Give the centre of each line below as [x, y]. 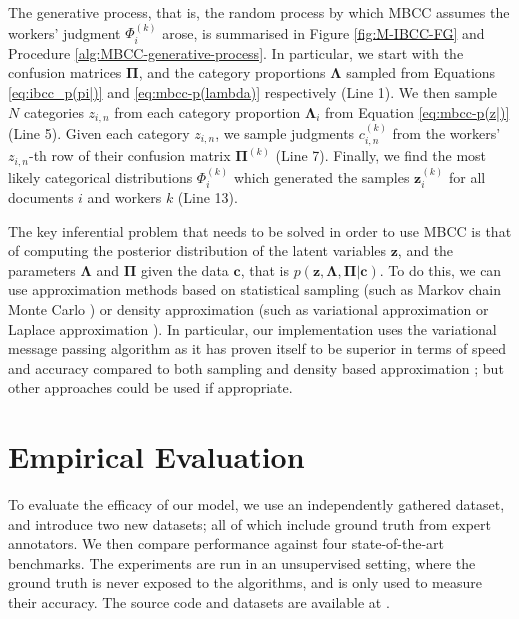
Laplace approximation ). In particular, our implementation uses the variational [252, 328]
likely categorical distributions [100, 176]
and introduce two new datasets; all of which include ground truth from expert [249, 523]
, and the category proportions [232, 72]
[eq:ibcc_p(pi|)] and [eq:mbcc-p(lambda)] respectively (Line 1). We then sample [252, 92]
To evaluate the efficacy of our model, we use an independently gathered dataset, [256, 504]
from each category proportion [207, 111]
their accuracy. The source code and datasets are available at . [199, 602]
